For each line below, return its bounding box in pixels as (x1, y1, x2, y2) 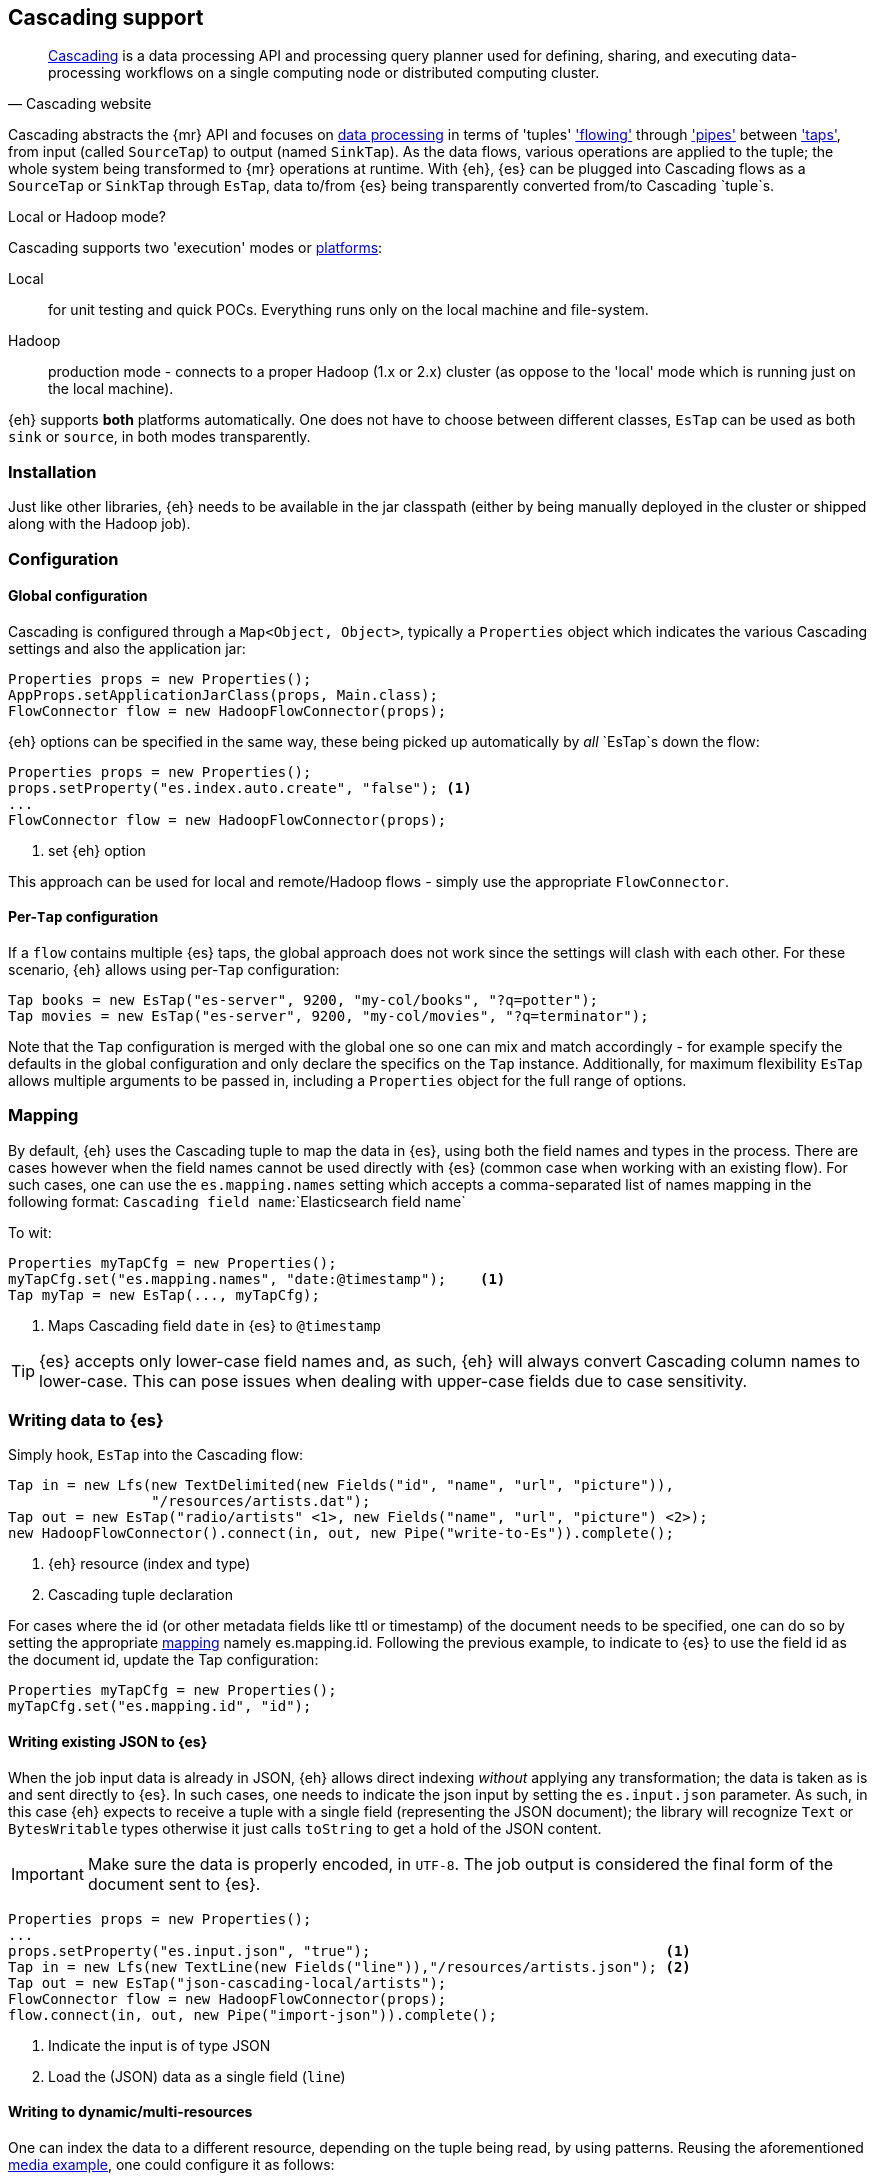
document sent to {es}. (87, 1873, 261, 1894)
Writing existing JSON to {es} (8, 1733, 208, 1751)
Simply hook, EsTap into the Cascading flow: (8, 1446, 304, 1464)
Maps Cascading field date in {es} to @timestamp (48, 1316, 381, 1334)
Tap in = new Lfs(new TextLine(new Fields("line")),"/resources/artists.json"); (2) (8, 1958, 691, 1975)
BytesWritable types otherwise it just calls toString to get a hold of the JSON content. (8, 1819, 602, 1837)
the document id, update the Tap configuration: (8, 1651, 319, 1669)
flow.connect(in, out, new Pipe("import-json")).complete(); (8, 2006, 497, 2023)
